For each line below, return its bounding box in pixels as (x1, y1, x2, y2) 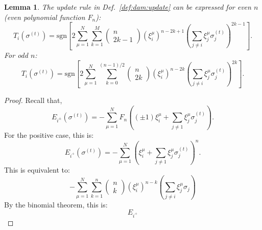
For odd (4, 49, 28, 60)
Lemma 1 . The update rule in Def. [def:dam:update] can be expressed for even (4, 2, 251, 12)
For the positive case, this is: (4, 129, 94, 140)
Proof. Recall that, (4, 95, 62, 106)
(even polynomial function (4, 11, 85, 22)
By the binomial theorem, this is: (4, 199, 108, 210)
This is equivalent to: (4, 164, 70, 175)
